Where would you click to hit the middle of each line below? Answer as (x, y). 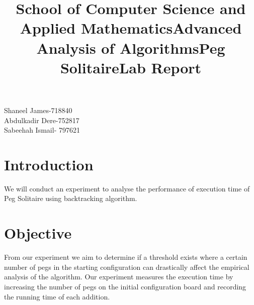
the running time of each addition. (57, 296)
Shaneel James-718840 (38, 110)
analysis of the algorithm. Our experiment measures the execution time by (119, 277)
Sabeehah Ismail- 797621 (42, 130)
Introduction (49, 164)
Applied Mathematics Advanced (131, 28)
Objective (38, 233)
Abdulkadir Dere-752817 (42, 120)
